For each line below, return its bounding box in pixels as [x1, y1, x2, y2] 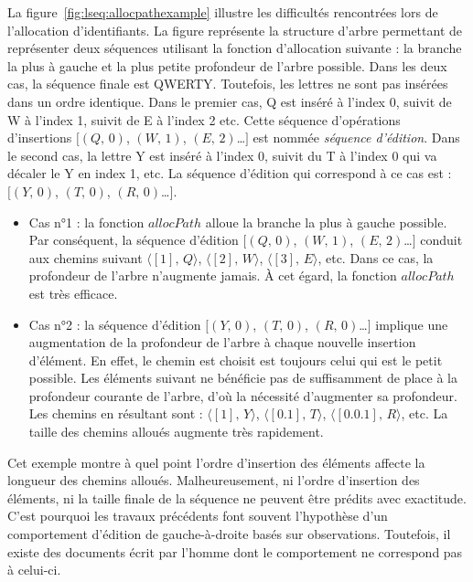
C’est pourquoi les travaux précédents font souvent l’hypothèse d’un [7, 506, 388, 525]
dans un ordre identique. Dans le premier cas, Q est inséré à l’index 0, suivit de [7, 91, 452, 111]
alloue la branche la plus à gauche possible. [205, 212, 447, 231]
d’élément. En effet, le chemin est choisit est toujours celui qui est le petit [28, 350, 443, 369]
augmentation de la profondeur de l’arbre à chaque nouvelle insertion [28, 333, 416, 352]
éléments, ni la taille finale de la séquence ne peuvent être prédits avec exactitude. [7, 488, 467, 507]
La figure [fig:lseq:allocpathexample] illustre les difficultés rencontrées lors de [7, 3, 438, 21]
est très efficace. [28, 283, 118, 302]
